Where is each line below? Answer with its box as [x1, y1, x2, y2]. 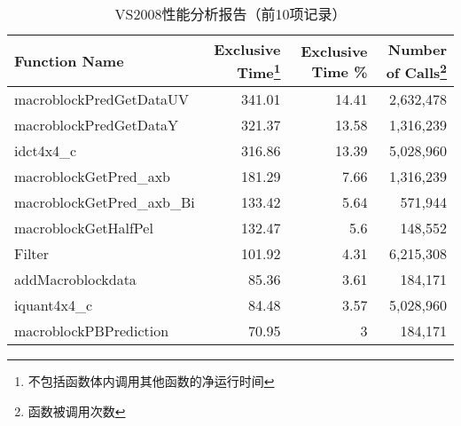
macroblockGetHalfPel [14, 217, 153, 239]
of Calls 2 [386, 59, 447, 83]
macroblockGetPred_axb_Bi [14, 192, 195, 213]
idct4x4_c [14, 140, 77, 162]
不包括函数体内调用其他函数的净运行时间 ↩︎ [27, 372, 275, 390]
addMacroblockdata [14, 269, 137, 290]
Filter [14, 243, 49, 264]
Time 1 [237, 59, 281, 83]
